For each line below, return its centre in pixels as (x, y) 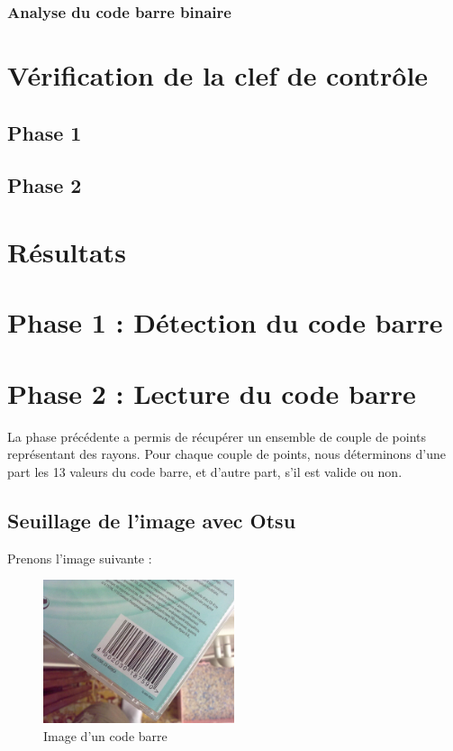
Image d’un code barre (105, 735)
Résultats (67, 251)
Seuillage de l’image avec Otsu (152, 520)
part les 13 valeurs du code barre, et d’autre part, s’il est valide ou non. (205, 471)
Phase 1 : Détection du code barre (225, 322)
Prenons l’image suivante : (80, 558)
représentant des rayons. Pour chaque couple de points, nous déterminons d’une (226, 454)
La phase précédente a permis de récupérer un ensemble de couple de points (217, 436)
